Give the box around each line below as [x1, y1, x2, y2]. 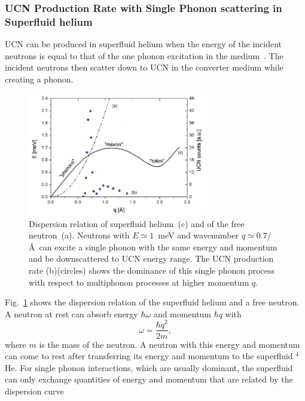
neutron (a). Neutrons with [29, 229, 130, 241]
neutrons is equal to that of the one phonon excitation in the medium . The [5, 49, 283, 62]
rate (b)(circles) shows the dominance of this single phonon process [29, 264, 274, 277]
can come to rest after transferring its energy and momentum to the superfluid [5, 350, 293, 362]
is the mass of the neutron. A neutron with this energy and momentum [39, 338, 300, 350]
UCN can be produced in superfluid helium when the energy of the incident [5, 38, 282, 50]
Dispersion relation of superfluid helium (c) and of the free [29, 217, 245, 229]
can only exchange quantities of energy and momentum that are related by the [5, 373, 293, 385]
